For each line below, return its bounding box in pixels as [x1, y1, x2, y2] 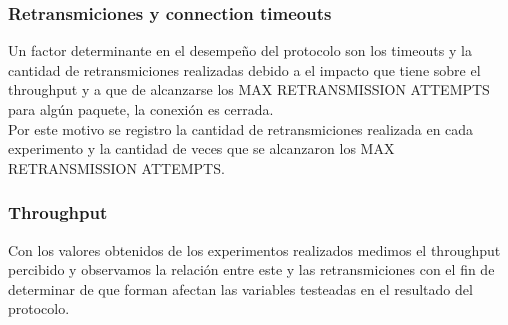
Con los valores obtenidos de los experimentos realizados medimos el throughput [8, 239, 501, 260]
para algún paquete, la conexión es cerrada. [8, 99, 274, 119]
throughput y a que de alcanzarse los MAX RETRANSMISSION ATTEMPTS [8, 79, 490, 100]
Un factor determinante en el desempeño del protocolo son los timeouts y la [8, 40, 472, 61]
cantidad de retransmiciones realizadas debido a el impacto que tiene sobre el [8, 59, 481, 80]
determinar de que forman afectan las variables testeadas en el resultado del [8, 278, 473, 299]
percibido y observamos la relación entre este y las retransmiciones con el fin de [8, 259, 495, 280]
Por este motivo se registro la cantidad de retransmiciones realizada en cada [8, 118, 474, 139]
